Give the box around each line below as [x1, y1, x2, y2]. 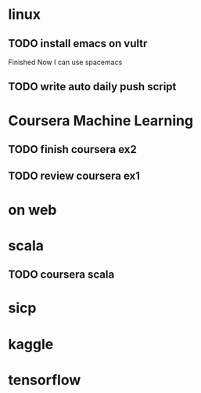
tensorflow [8, 371, 81, 389]
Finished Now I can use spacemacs [8, 57, 123, 67]
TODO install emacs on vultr [8, 37, 148, 50]
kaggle [8, 335, 54, 353]
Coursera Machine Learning [8, 111, 194, 129]
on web [8, 201, 57, 219]
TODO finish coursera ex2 [8, 143, 137, 156]
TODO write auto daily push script [8, 80, 177, 93]
